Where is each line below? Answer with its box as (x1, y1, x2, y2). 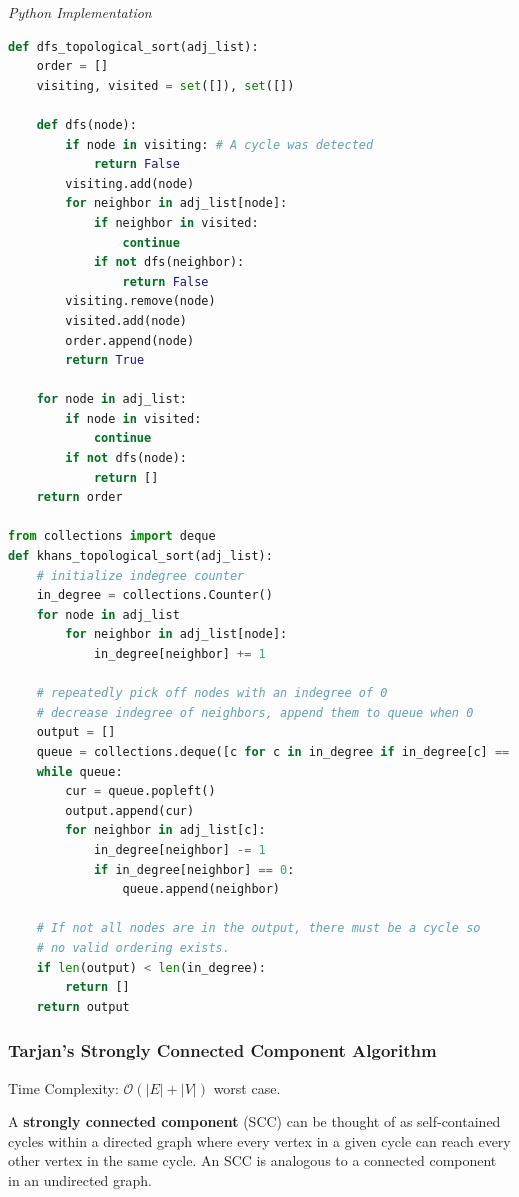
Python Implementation (8, 2, 152, 22)
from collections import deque (8, 529, 216, 544)
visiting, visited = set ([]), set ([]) (36, 78, 295, 93)
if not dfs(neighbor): (93, 255, 245, 270)
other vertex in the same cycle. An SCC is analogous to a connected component (8, 1150, 497, 1171)
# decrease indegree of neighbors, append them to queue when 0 (36, 705, 474, 720)
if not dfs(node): (65, 451, 188, 466)
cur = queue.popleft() (65, 784, 216, 799)
